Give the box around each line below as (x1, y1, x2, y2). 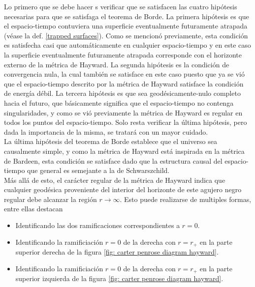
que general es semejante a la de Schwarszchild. (27, 165, 170, 175)
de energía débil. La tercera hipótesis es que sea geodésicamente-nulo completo (4, 88, 241, 98)
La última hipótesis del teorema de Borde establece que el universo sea (4, 136, 217, 146)
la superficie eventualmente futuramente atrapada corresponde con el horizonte (4, 49, 242, 59)
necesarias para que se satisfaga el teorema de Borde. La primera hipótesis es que (4, 11, 249, 21)
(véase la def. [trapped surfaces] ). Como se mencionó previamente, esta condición (4, 30, 248, 40)
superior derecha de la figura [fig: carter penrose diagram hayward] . (15, 247, 219, 257)
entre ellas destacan (4, 203, 63, 214)
